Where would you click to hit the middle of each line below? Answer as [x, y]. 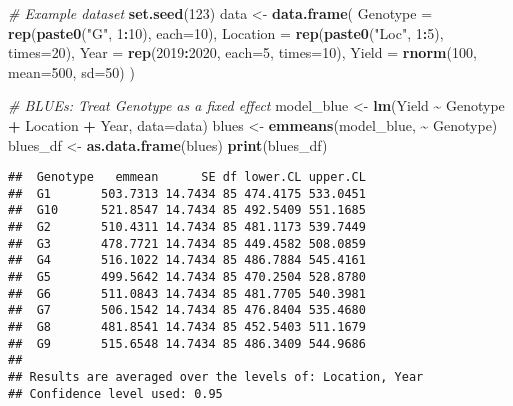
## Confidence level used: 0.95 [115, 393]
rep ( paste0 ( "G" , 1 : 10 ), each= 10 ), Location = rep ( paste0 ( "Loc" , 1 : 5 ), [226, 32]
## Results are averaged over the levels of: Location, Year [216, 377]
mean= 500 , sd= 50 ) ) [71, 71]
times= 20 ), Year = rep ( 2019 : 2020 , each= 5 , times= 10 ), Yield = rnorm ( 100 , [242, 52]
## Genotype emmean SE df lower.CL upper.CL [187, 177]
